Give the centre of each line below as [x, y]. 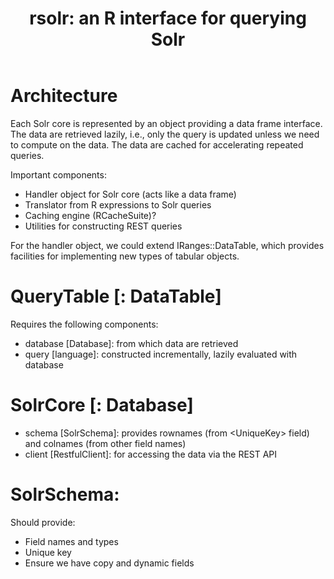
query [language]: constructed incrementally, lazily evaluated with [161, 354]
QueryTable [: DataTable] [116, 296]
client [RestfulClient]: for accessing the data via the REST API [151, 454]
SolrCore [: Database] [102, 405]
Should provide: [43, 522]
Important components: [58, 174]
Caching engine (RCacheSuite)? [90, 215]
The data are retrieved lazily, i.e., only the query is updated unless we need [165, 134]
